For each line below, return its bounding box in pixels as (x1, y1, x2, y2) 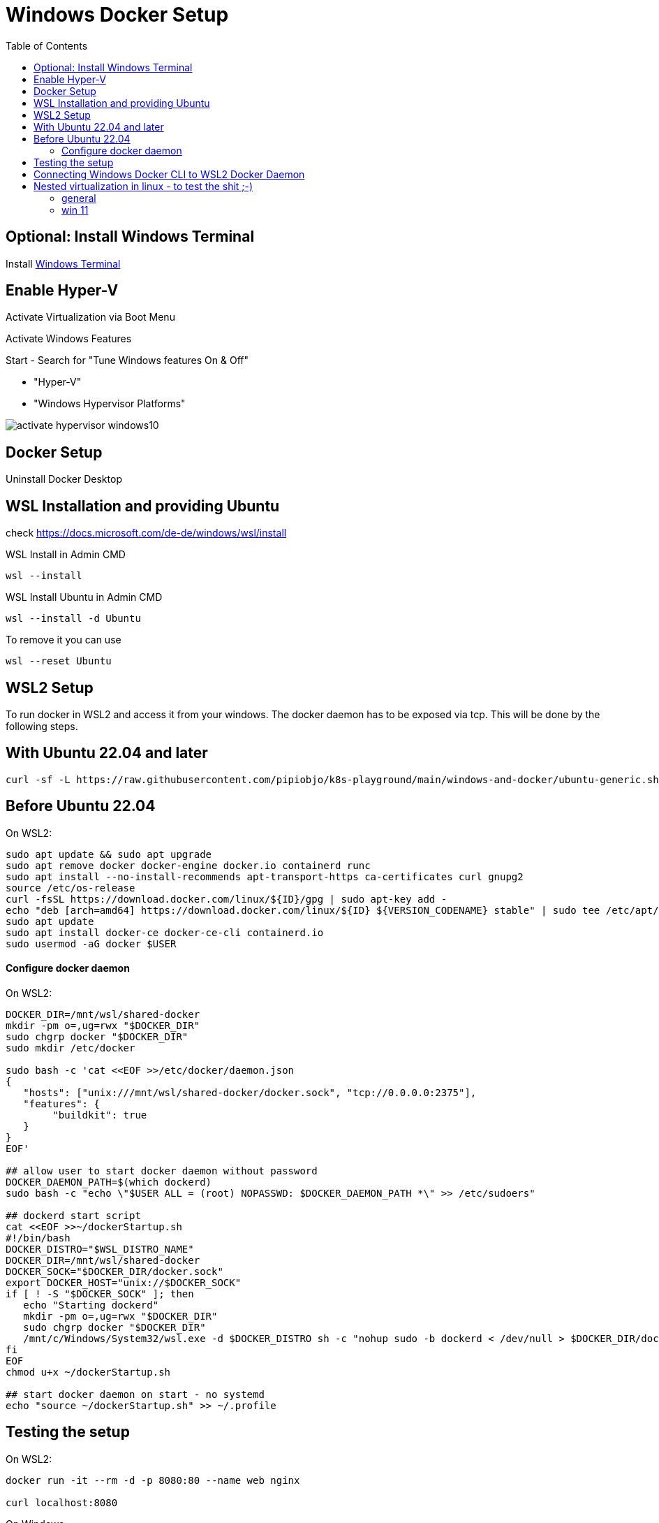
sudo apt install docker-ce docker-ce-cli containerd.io (6, 926, 324, 938)
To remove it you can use (6, 634, 121, 646)
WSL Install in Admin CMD (6, 548, 126, 561)
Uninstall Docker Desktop (6, 473, 122, 486)
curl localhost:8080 (6, 1496, 118, 1508)
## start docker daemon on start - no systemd (6, 1388, 265, 1400)
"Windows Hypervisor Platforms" (34, 398, 186, 410)
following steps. (6, 720, 78, 732)
